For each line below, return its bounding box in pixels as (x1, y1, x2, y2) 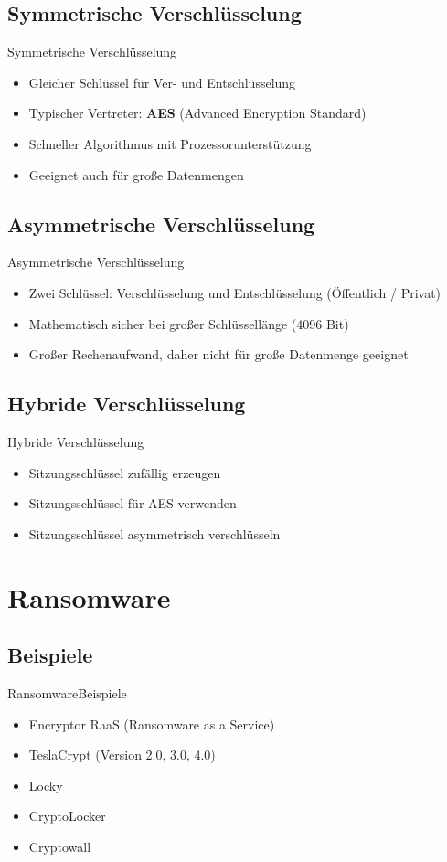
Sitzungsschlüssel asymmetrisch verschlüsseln (28, 524, 281, 543)
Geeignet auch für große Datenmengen (28, 165, 244, 184)
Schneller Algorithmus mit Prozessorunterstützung (28, 133, 312, 153)
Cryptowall (28, 836, 91, 856)
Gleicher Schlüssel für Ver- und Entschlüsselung (28, 72, 296, 91)
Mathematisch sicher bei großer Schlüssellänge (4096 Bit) (28, 314, 349, 333)
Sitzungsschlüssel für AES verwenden (28, 494, 237, 513)
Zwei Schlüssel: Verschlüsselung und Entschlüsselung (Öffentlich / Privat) (28, 282, 442, 302)
